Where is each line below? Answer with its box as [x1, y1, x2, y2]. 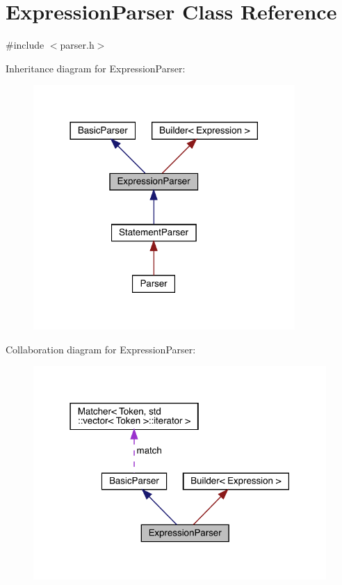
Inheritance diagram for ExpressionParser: [6, 61, 186, 75]
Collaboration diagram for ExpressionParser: [6, 342, 196, 356]
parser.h [60, 38, 95, 52]
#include [6, 38, 44, 52]
